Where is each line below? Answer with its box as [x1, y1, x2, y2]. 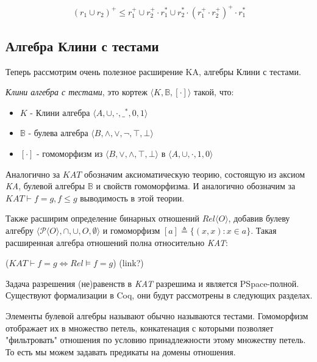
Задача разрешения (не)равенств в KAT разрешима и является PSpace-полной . [5, 277, 299, 289]
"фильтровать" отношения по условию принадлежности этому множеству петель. [5, 333, 306, 346]
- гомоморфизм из [37, 147, 103, 160]
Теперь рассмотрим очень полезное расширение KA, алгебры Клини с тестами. [5, 65, 301, 78]
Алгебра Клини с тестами [5, 36, 159, 55]
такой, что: [193, 85, 234, 98]
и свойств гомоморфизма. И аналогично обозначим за [96, 179, 296, 192]
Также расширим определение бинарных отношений [5, 212, 199, 225]
